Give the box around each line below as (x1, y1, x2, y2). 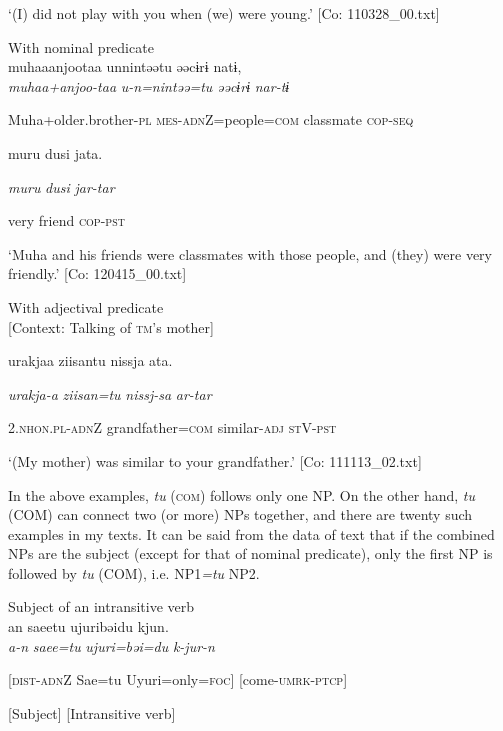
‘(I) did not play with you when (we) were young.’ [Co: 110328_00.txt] (8, 3, 440, 23)
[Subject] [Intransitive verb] (8, 702, 176, 723)
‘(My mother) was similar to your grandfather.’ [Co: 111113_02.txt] (8, 450, 422, 471)
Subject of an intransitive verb (8, 596, 195, 617)
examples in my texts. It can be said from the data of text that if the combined (8, 523, 495, 544)
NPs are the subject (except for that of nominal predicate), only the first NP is (8, 543, 493, 564)
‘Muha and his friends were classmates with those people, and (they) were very (8, 243, 492, 264)
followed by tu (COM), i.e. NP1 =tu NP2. (8, 562, 260, 583)
